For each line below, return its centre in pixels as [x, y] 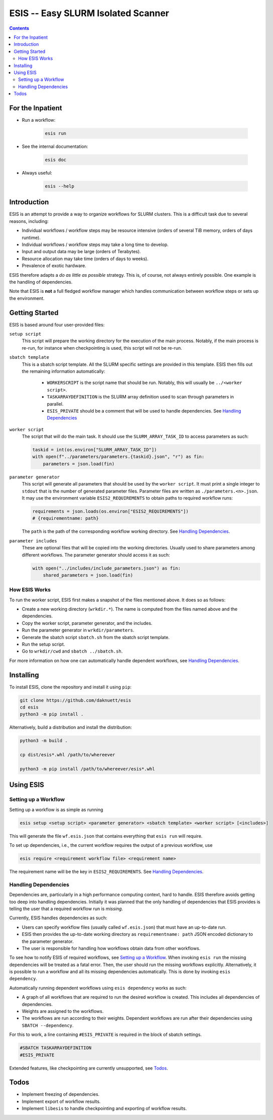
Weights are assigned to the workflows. [63, 1011]
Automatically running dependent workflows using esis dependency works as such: [98, 988]
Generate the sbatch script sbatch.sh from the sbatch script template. [96, 637]
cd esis [29, 707]
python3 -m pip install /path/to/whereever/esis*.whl [87, 769]
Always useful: [37, 173]
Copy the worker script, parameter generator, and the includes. [87, 623]
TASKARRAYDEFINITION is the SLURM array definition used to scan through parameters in [141, 397]
